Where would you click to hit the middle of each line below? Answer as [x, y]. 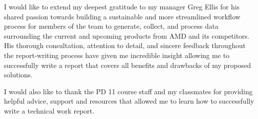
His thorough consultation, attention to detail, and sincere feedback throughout [125, 45]
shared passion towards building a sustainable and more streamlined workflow [122, 16]
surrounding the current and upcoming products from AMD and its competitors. [127, 35]
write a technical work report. [49, 110]
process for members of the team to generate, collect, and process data [111, 26]
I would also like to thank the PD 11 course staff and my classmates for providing [129, 91]
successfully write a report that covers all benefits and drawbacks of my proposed [128, 65]
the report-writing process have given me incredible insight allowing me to [117, 55]
